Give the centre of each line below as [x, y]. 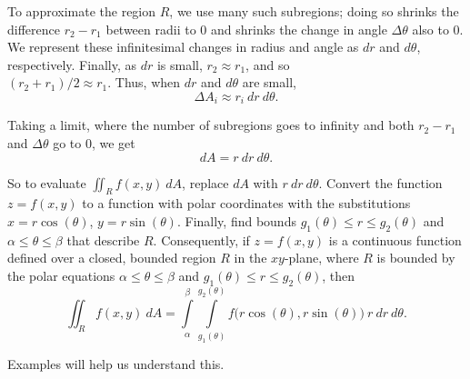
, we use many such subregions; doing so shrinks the [314, 11]
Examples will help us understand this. [116, 363]
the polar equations [61, 275]
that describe [103, 239]
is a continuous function [395, 239]
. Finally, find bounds [236, 221]
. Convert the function [380, 182]
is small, [180, 64]
